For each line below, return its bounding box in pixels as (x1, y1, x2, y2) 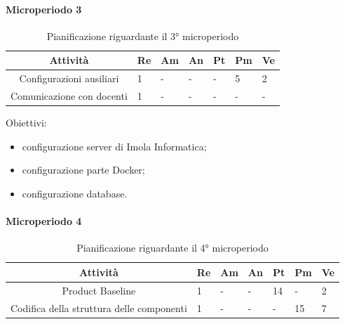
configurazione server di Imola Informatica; (22, 138, 207, 153)
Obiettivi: (6, 115, 47, 130)
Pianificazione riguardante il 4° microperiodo (76, 240, 269, 255)
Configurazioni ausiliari (19, 71, 119, 86)
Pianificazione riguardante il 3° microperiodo (46, 28, 239, 43)
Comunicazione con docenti (11, 89, 128, 103)
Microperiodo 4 (6, 214, 82, 228)
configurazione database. (22, 186, 128, 200)
